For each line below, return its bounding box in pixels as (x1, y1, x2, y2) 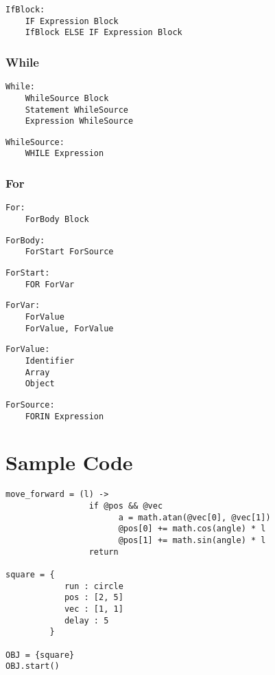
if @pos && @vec (88, 500, 163, 511)
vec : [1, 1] (64, 604, 123, 614)
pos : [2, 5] (64, 593, 123, 603)
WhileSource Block (25, 93, 109, 103)
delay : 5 (64, 615, 109, 626)
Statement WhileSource (25, 104, 128, 115)
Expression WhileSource (25, 116, 134, 126)
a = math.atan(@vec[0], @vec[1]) (118, 512, 271, 522)
